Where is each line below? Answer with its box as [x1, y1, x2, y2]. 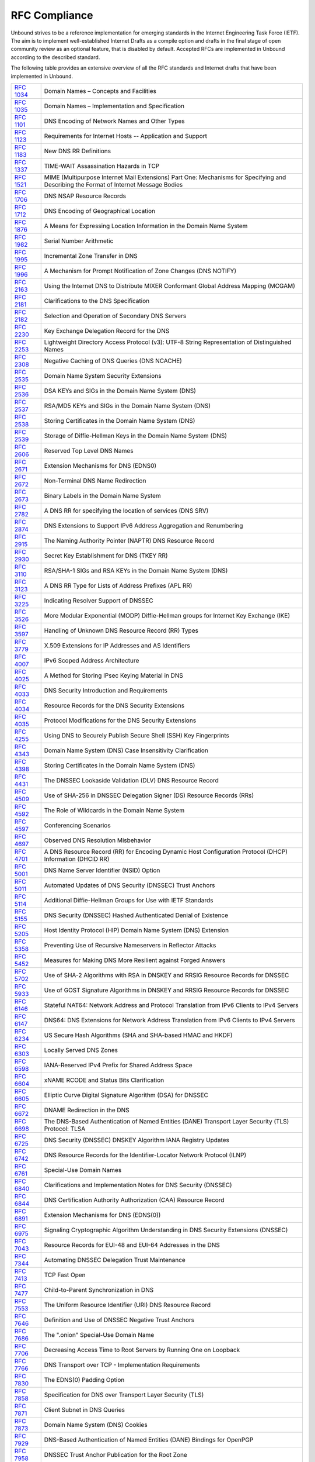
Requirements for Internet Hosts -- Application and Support [44, 132, 207, 140]
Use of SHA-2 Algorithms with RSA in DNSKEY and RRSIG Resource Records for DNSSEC [44, 971, 289, 979]
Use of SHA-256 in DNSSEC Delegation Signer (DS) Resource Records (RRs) [44, 791, 254, 799]
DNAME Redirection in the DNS [44, 1106, 129, 1114]
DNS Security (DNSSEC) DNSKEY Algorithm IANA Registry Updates [44, 1136, 230, 1144]
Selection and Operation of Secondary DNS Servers [44, 312, 187, 320]
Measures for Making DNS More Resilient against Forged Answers [44, 956, 226, 964]
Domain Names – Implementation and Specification [44, 102, 185, 110]
